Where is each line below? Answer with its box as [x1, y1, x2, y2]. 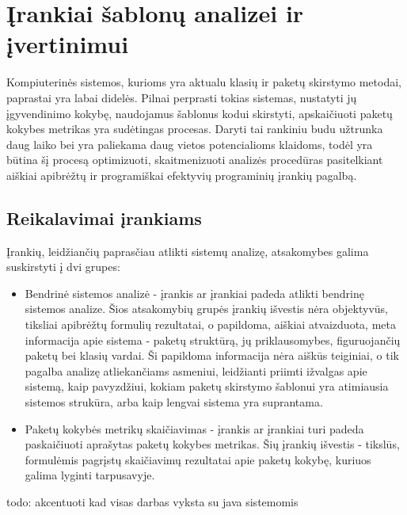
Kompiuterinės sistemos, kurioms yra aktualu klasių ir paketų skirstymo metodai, [6, 74, 401, 90]
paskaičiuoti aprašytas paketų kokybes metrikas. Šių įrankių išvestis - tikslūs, [25, 436, 400, 452]
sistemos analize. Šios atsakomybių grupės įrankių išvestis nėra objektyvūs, [25, 300, 389, 317]
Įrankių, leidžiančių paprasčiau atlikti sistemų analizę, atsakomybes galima [6, 242, 369, 259]
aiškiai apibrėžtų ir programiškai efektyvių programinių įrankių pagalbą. [6, 166, 357, 183]
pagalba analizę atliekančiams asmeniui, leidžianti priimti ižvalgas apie [25, 362, 367, 379]
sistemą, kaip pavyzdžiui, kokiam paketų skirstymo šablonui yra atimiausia [25, 378, 389, 395]
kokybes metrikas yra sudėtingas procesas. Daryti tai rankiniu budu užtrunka [6, 120, 383, 137]
